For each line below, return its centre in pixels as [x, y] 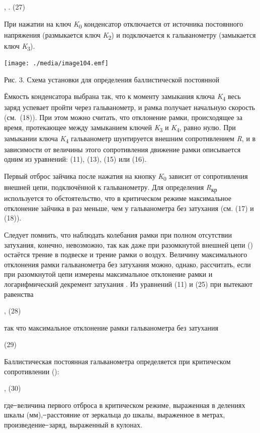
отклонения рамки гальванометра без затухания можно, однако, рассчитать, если [127, 264]
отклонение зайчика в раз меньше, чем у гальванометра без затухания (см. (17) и [129, 208]
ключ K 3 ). [20, 46]
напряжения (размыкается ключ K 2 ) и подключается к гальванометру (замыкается [130, 35]
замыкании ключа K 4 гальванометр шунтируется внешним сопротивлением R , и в [130, 139]
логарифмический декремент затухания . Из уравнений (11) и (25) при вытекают [128, 284]
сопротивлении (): [32, 371]
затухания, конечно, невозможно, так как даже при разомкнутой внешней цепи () [129, 244]
